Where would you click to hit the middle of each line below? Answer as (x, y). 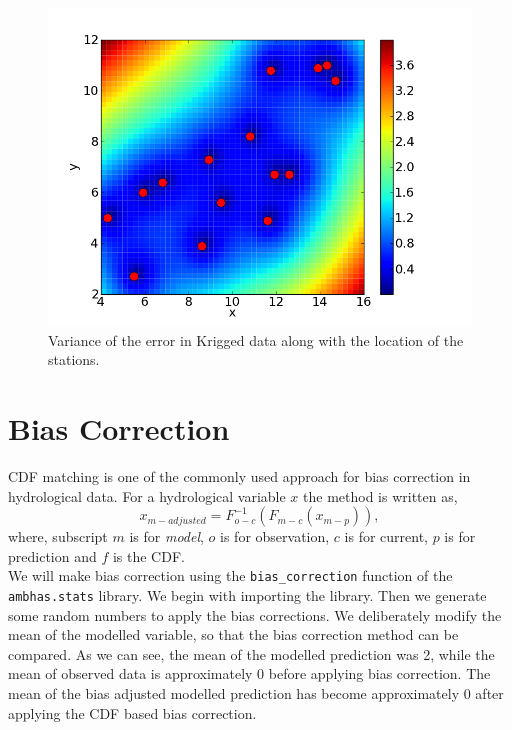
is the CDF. (148, 555)
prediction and (52, 555)
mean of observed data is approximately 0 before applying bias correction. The (249, 673)
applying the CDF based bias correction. (132, 712)
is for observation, (275, 536)
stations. (74, 359)
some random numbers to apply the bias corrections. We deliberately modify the (255, 614)
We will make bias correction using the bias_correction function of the (230, 575)
